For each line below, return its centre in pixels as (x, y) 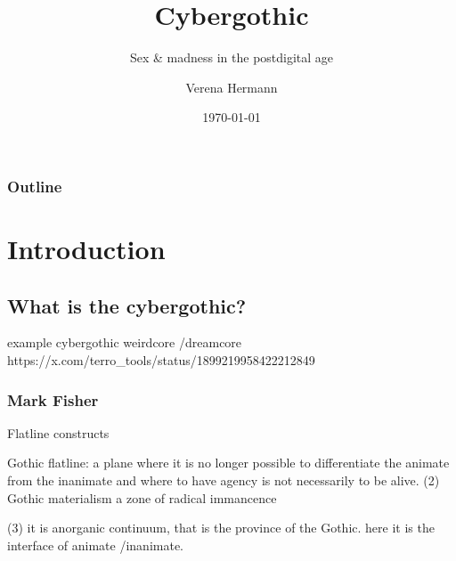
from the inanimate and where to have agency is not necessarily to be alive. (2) (224, 480)
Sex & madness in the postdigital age (232, 57)
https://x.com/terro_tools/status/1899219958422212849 (161, 360)
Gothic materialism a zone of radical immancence (142, 497)
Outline (35, 186)
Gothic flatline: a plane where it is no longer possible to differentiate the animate (228, 463)
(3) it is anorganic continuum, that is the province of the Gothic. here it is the (221, 528)
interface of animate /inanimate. (95, 545)
